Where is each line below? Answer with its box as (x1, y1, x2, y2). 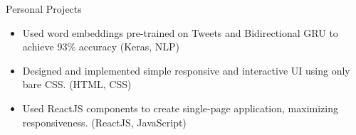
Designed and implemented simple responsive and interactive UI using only (22, 63, 350, 77)
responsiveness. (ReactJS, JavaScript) (22, 114, 187, 129)
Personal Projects (6, 1, 82, 16)
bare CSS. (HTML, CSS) (22, 77, 132, 92)
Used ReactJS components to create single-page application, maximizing (22, 100, 338, 115)
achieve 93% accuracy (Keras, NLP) (22, 39, 180, 54)
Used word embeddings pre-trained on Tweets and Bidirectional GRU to (22, 25, 338, 40)
